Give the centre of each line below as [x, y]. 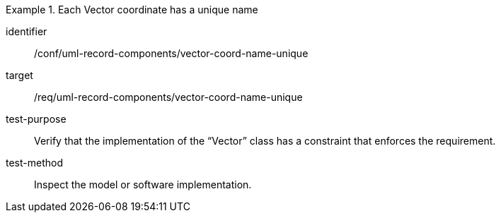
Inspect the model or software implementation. [143, 184]
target [19, 75]
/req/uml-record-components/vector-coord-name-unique [168, 97]
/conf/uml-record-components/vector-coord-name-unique [171, 53]
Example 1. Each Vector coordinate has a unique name [132, 10]
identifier [27, 31]
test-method [34, 163]
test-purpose [36, 119]
